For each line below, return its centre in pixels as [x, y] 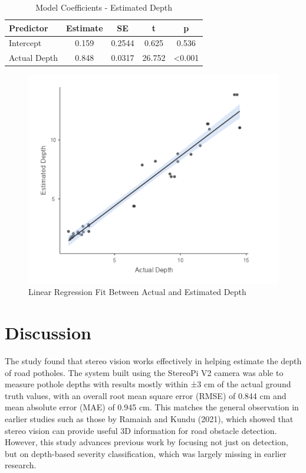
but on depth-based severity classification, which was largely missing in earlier [146, 453]
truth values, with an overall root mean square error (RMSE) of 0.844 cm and [146, 395]
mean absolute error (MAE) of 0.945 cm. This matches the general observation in [152, 407]
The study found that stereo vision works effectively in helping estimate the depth [153, 361]
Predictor [29, 27]
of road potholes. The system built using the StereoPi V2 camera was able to [144, 372]
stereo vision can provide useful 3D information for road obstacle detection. [141, 430]
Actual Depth [34, 58]
